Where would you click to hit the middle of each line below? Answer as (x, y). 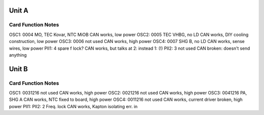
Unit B (18, 69)
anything (18, 55)
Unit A (19, 10)
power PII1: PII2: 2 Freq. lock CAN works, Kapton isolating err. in (73, 106)
